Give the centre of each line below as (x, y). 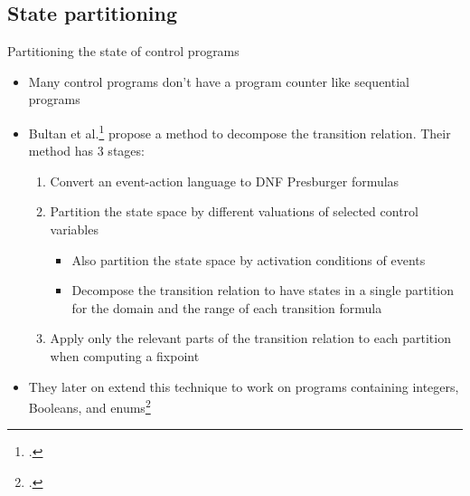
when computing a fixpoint (125, 355)
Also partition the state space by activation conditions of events (249, 259)
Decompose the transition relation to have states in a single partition (263, 290)
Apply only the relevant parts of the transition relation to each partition (250, 338)
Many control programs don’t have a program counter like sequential (219, 81)
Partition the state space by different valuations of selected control (234, 211)
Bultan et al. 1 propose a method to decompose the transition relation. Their (240, 131)
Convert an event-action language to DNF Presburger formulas (225, 181)
